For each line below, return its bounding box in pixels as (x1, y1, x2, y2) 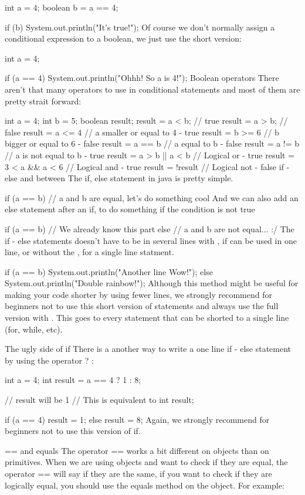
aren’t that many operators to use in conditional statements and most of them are (5, 83, 300, 95)
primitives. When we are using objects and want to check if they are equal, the (5, 456, 288, 468)
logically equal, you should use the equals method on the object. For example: (5, 479, 284, 491)
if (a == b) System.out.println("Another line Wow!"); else (5, 265, 213, 277)
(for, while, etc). (5, 323, 63, 335)
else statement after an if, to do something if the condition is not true (5, 203, 255, 215)
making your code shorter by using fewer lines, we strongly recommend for (5, 288, 272, 300)
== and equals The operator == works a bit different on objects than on (5, 444, 269, 456)
